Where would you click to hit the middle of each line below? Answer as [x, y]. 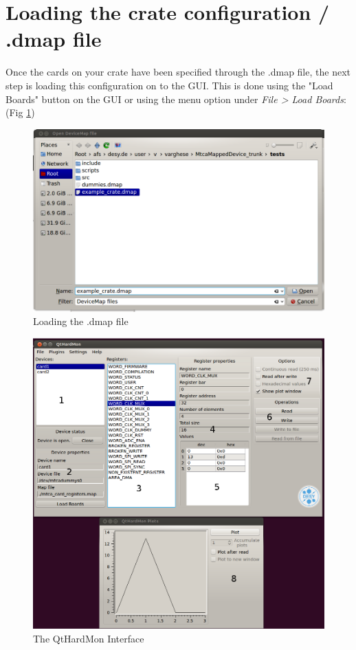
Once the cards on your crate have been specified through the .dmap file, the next [178, 72]
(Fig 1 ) [20, 112]
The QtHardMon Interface [89, 638]
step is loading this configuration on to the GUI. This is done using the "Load [169, 85]
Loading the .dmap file [81, 321]
